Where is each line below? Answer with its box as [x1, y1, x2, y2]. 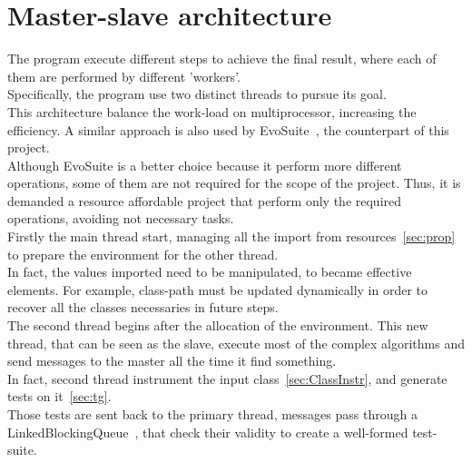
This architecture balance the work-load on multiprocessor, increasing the [7, 102, 417, 121]
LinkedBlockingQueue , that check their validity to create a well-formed [7, 422, 408, 441]
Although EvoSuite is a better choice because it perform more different [7, 155, 402, 174]
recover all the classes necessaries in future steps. [7, 298, 279, 317]
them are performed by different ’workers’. [7, 66, 241, 85]
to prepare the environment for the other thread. [7, 244, 279, 263]
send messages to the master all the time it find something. [7, 351, 337, 370]
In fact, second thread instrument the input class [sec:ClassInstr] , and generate [7, 369, 447, 388]
